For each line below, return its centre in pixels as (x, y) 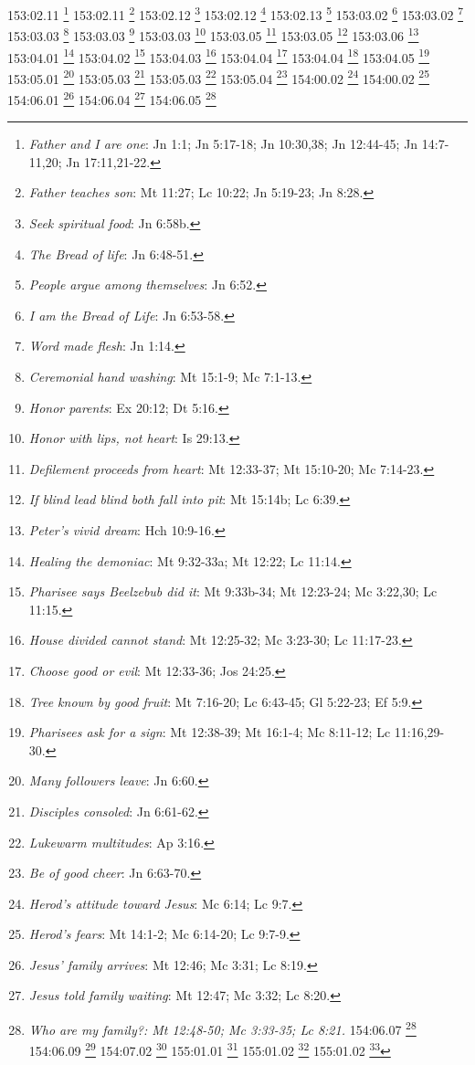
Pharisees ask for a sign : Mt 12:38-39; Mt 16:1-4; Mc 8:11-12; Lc (210, 732)
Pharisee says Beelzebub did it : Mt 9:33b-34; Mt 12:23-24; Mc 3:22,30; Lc (233, 591)
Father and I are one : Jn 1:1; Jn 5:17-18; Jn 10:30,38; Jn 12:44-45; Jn (223, 144)
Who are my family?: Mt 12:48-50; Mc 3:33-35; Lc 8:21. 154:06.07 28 (222, 1028)
